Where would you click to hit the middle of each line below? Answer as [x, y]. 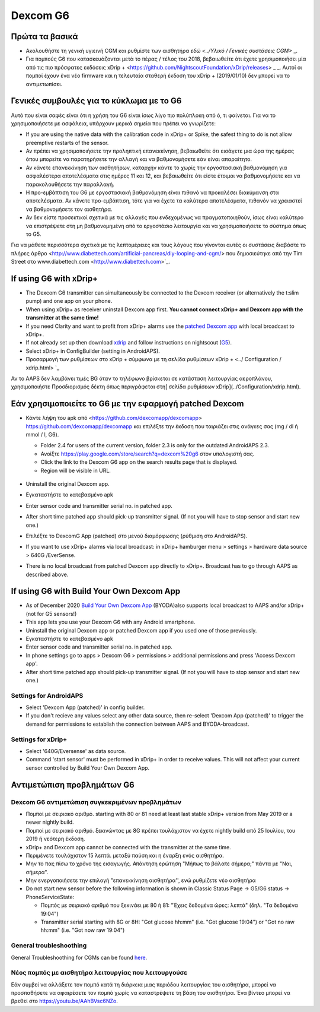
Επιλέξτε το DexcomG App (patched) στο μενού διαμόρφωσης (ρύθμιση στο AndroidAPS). [137, 536]
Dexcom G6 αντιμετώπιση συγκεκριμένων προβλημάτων [96, 802]
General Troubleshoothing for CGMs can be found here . [79, 957]
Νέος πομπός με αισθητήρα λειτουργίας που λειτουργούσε [99, 973]
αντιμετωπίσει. [44, 84]
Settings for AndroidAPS [47, 695]
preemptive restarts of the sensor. [67, 143]
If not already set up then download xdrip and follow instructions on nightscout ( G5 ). [129, 343]
